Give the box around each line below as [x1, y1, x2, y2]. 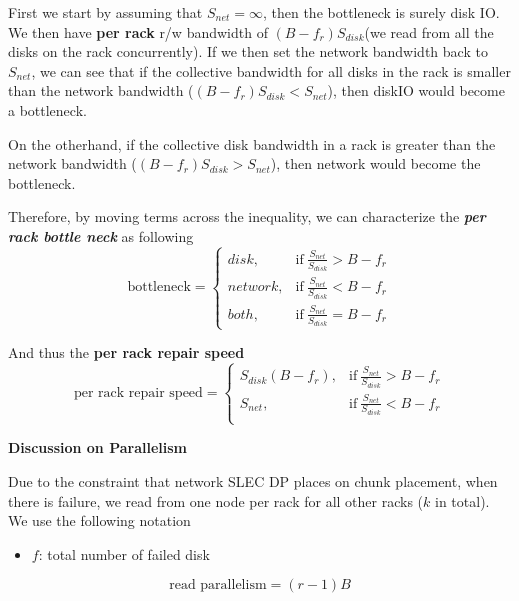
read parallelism [169, 578, 267, 593]
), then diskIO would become [327, 80, 505, 101]
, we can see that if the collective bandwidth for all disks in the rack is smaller [31, 60, 511, 81]
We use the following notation [8, 510, 191, 531]
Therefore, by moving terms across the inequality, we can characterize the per [8, 206, 486, 227]
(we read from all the [364, 21, 494, 42]
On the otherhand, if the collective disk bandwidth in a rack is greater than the [8, 133, 496, 154]
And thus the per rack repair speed [8, 342, 245, 363]
